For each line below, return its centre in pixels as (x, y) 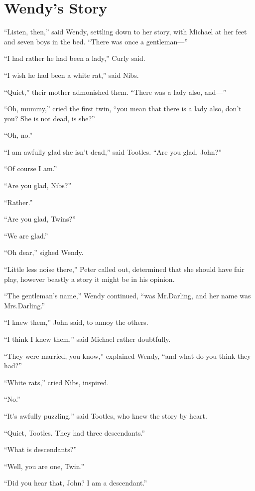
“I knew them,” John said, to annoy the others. (76, 322)
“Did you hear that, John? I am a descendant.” (76, 483)
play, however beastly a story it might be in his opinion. (89, 279)
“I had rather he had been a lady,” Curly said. (75, 58)
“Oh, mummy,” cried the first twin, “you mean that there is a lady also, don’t (123, 109)
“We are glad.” (26, 235)
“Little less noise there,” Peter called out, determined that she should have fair (124, 269)
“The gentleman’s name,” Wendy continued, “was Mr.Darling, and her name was (127, 296)
